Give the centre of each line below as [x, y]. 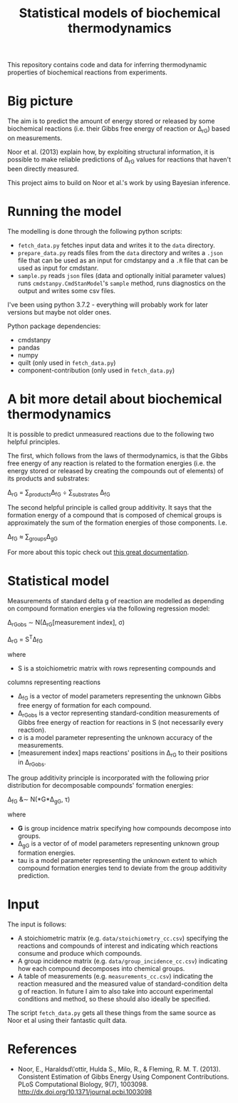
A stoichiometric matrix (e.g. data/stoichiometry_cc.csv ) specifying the [123, 939]
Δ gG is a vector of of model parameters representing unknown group [118, 845]
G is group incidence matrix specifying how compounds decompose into [124, 829]
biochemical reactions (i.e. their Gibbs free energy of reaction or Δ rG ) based [119, 129]
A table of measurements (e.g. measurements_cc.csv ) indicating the [115, 976]
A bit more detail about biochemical [115, 399]
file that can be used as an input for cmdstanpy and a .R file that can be [123, 260]
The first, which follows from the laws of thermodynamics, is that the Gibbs [118, 455]
